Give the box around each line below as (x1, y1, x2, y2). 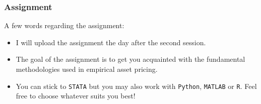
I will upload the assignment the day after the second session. (16, 37, 206, 47)
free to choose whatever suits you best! (16, 90, 136, 101)
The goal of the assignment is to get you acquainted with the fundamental (16, 54, 245, 64)
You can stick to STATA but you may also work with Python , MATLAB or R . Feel (16, 80, 257, 91)
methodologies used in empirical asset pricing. (16, 64, 158, 74)
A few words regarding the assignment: (4, 20, 124, 31)
